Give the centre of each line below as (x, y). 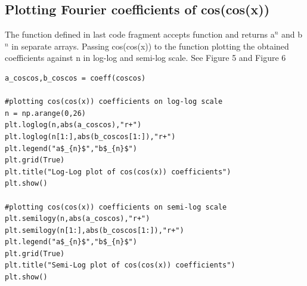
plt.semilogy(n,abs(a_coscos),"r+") (77, 219)
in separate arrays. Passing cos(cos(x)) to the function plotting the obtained (150, 46)
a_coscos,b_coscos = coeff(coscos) (75, 78)
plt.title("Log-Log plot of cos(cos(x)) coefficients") (118, 172)
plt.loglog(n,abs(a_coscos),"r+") (73, 125)
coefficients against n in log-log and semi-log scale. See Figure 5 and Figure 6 (145, 58)
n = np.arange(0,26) (46, 113)
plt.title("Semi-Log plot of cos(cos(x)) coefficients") (120, 265)
